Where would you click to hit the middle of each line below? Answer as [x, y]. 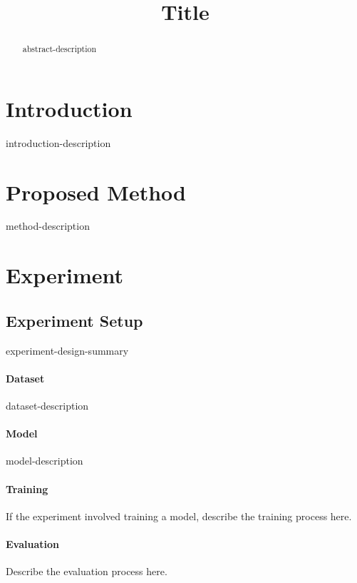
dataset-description [47, 406]
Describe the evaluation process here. [87, 571]
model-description [45, 461]
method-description [48, 226]
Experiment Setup [74, 320]
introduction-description [58, 142]
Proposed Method [96, 192]
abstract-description [59, 49]
